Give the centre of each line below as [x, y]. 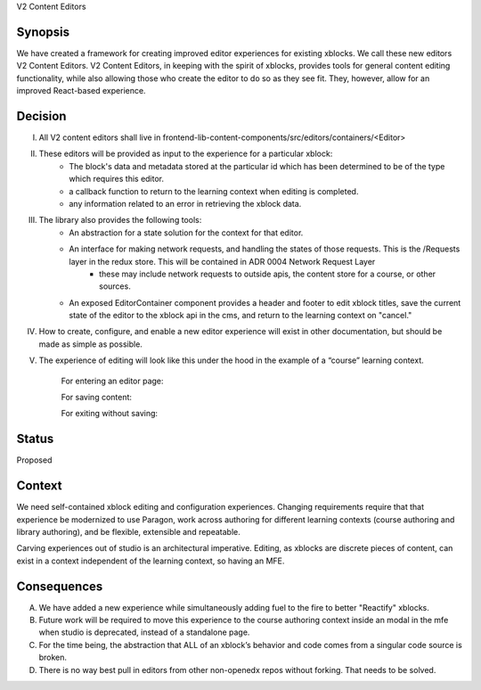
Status [35, 439]
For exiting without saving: [110, 414]
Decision [41, 116]
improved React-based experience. [81, 91]
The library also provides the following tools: [120, 220]
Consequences [60, 586]
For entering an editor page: [112, 381]
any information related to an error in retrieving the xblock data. [185, 203]
